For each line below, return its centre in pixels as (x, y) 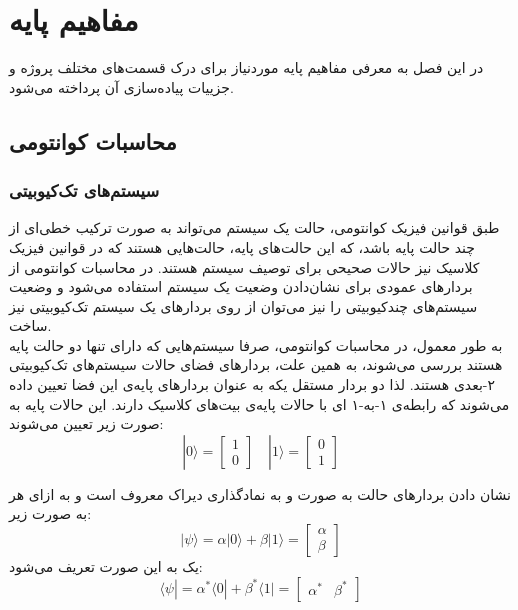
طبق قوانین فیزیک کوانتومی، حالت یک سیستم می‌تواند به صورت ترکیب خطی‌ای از (254, 227)
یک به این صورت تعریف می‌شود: (106, 566)
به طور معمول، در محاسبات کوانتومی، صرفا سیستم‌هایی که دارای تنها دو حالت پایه (256, 344)
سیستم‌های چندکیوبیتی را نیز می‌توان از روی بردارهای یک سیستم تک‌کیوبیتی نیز (243, 305)
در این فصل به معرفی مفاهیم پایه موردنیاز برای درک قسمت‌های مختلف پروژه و (246, 67)
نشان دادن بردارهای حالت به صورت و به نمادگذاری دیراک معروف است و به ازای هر (260, 493)
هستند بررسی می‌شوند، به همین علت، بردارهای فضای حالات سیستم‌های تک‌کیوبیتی (256, 364)
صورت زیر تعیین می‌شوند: (86, 423)
